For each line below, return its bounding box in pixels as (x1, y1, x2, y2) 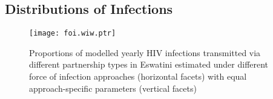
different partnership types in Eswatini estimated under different (29, 58, 269, 71)
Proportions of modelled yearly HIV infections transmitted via (29, 46, 261, 59)
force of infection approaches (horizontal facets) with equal (29, 70, 247, 83)
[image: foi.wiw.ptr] (29, 29, 116, 38)
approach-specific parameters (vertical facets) (29, 81, 197, 94)
